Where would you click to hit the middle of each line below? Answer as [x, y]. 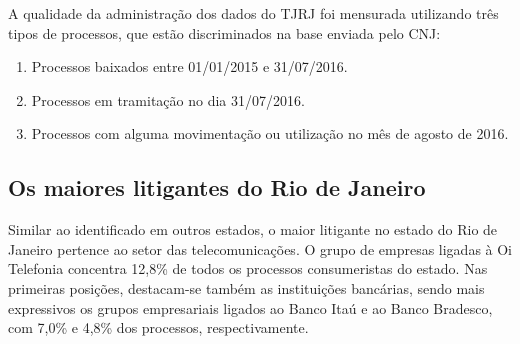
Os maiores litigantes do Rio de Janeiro [217, 187]
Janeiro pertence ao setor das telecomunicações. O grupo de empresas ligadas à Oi [260, 248]
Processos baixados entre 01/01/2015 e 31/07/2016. [189, 66]
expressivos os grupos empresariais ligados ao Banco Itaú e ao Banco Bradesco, [250, 307]
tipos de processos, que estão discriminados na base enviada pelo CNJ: [224, 32]
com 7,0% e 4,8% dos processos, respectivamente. [158, 327]
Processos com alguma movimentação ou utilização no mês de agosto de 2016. [270, 133]
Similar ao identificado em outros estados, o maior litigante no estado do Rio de [253, 229]
